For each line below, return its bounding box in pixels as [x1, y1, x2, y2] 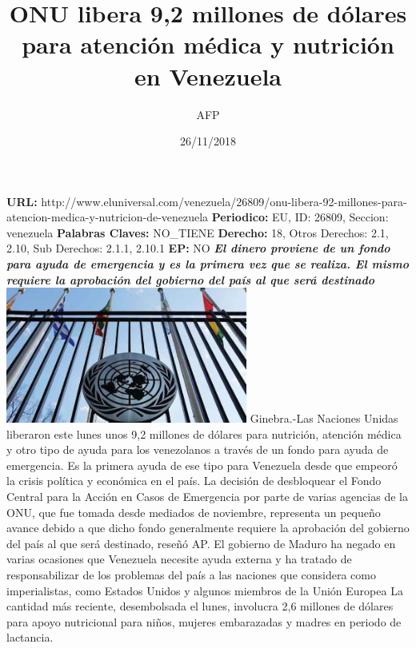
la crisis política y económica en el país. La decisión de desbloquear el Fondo [6, 472, 382, 489]
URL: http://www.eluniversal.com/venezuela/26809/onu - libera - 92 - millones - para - [6, 193, 407, 209]
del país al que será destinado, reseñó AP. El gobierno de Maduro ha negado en [6, 535, 396, 551]
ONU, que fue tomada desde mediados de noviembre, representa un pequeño [6, 503, 381, 520]
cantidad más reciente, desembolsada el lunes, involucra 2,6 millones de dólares [6, 598, 394, 614]
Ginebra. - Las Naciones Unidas [250, 409, 398, 426]
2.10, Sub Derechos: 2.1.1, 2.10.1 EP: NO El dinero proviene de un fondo [6, 240, 390, 256]
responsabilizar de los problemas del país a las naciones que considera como [6, 566, 376, 582]
